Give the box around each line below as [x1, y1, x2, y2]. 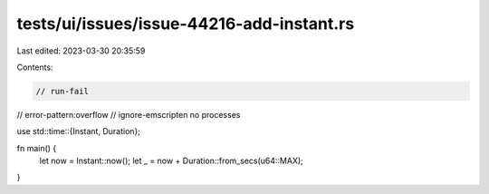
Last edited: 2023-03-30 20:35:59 [16, 45, 146, 56]
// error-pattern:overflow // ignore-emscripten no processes [16, 109, 241, 120]
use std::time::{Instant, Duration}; [16, 126, 140, 137]
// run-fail [35, 86, 90, 96]
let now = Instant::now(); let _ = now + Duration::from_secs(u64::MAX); [39, 155, 303, 167]
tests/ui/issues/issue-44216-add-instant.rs [16, 14, 355, 34]
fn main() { [16, 142, 57, 153]
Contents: [16, 62, 53, 73]
